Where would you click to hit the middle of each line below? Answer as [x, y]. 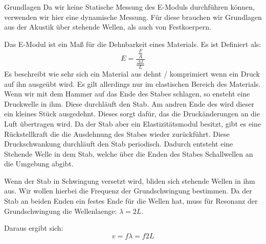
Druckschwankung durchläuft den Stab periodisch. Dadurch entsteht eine [119, 144]
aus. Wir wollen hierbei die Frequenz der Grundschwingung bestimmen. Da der [128, 191]
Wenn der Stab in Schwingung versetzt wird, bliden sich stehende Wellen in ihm [130, 180]
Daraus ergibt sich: [34, 228]
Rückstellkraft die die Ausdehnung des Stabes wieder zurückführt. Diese [117, 133]
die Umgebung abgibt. [39, 164]
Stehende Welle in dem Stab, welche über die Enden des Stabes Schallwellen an [129, 153]
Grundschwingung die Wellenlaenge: [61, 211]
